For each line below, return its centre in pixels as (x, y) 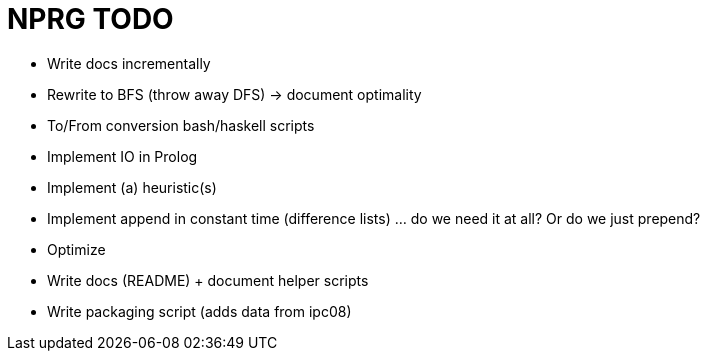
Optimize (76, 249)
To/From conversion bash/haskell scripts (181, 125)
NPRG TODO (90, 19)
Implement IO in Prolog (122, 156)
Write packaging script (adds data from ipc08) (199, 311)
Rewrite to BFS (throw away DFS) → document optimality (234, 94)
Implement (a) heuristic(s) (132, 187)
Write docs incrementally (129, 63)
